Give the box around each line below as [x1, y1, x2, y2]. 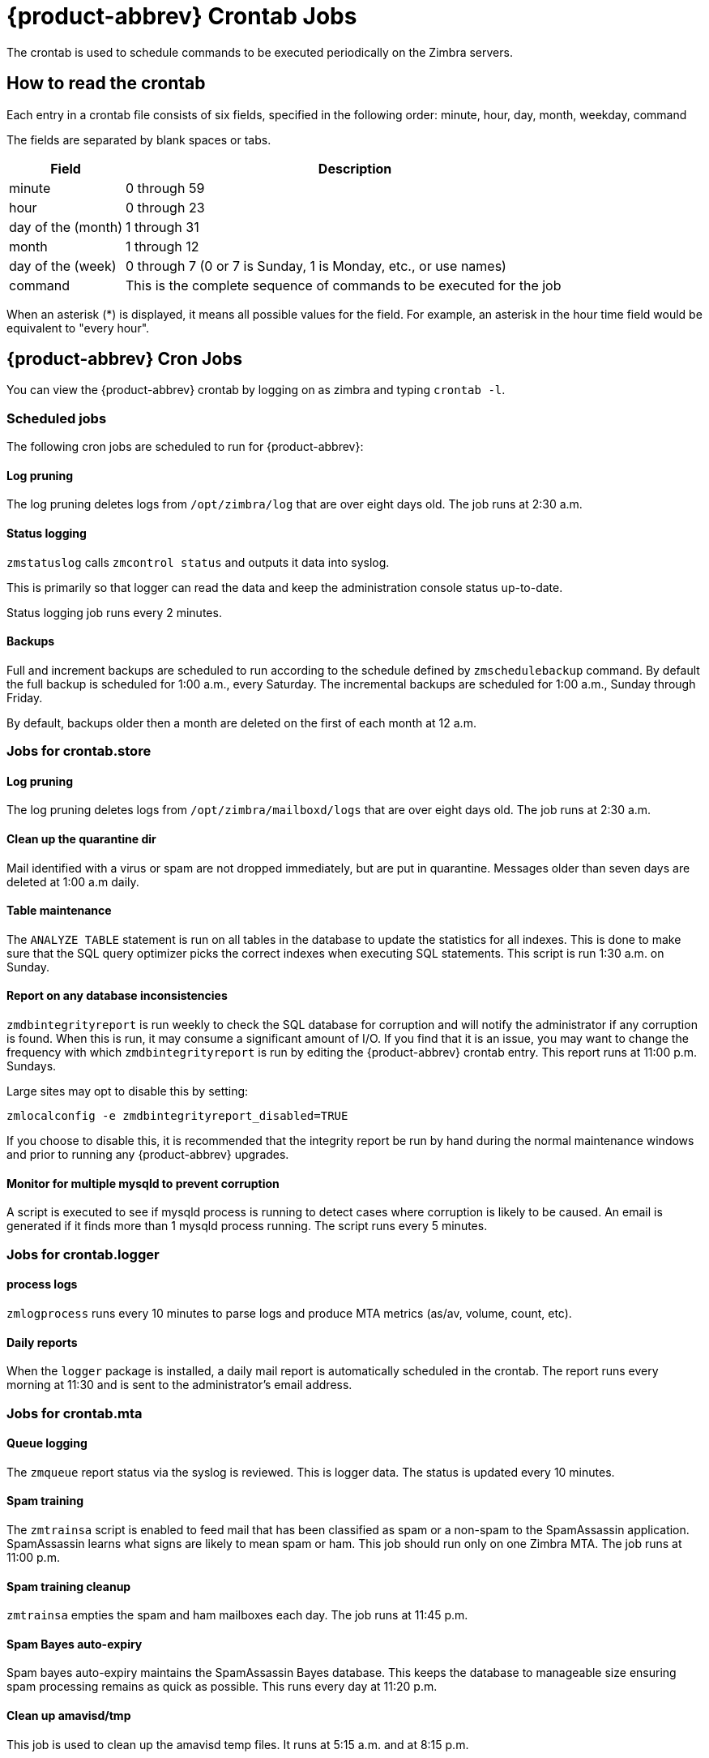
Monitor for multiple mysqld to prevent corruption [6, 1176, 280, 1190]
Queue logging [6, 1436, 88, 1451]
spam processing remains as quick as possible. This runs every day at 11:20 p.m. [6, 1679, 438, 1694]
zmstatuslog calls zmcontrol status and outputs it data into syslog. [6, 555, 390, 569]
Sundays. [6, 1059, 57, 1074]
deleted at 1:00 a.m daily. [6, 874, 139, 889]
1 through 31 [126, 218, 199, 235]
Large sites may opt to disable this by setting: [6, 1084, 249, 1099]
